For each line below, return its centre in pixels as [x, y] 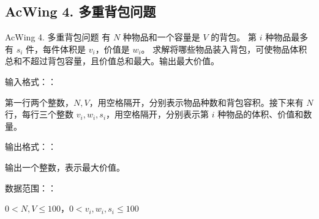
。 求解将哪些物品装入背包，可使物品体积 [224, 49]
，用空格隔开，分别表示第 [158, 114]
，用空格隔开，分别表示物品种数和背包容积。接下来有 [196, 102]
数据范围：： [31, 187]
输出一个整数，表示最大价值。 [65, 167]
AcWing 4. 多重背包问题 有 [58, 37]
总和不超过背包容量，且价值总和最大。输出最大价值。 [112, 61]
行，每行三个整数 [39, 114]
